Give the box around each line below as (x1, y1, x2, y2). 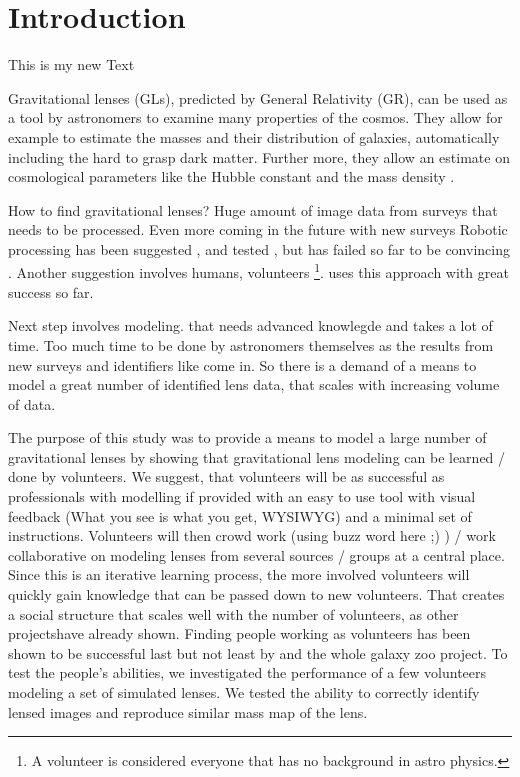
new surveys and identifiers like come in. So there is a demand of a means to (8, 354, 477, 375)
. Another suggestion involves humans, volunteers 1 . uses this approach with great (8, 259, 509, 283)
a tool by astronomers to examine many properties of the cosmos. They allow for (8, 107, 503, 128)
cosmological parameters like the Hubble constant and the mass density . (8, 166, 455, 187)
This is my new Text (8, 54, 135, 75)
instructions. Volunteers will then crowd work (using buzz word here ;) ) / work (8, 525, 496, 546)
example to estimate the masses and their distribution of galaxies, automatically (8, 126, 500, 147)
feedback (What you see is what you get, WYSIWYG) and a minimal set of (8, 505, 472, 526)
